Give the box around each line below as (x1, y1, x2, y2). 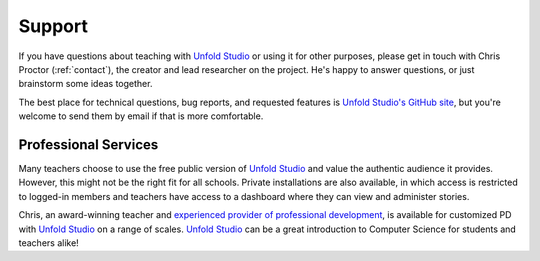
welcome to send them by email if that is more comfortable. (18, 110, 264, 122)
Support (18, 15, 89, 37)
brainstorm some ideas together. (18, 78, 153, 90)
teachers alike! (18, 236, 79, 249)
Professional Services (18, 136, 159, 153)
